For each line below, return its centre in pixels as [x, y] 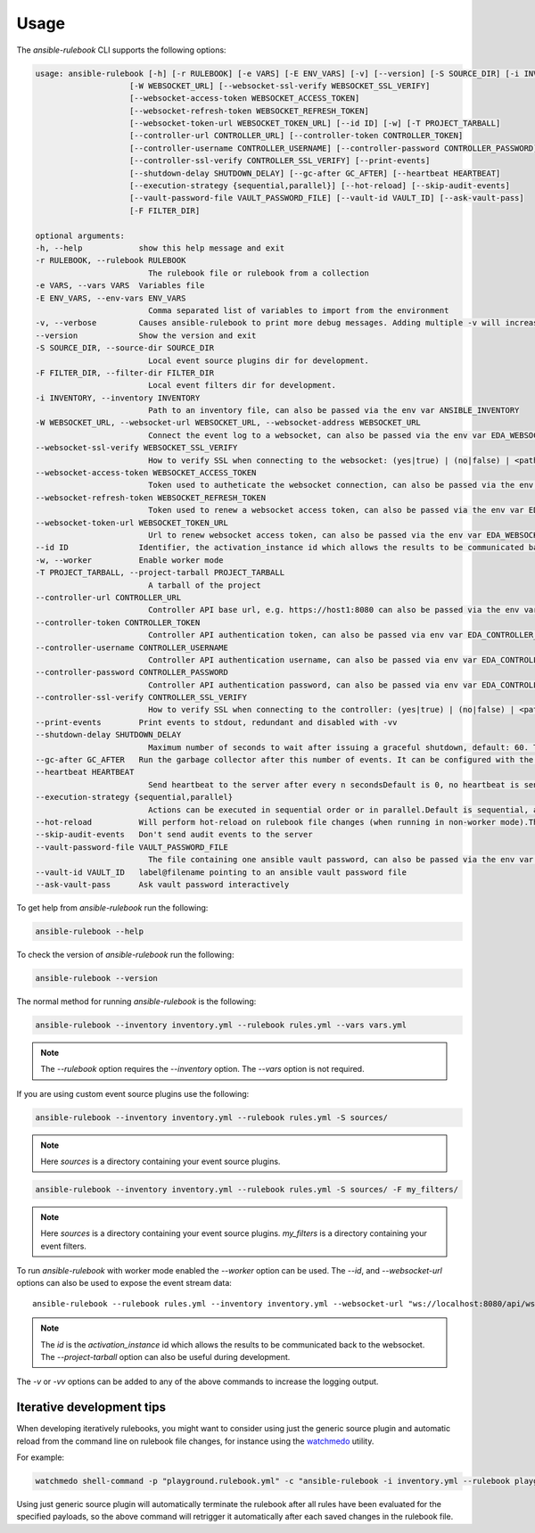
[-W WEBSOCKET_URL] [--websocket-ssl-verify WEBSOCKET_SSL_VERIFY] [280, 86]
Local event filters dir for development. [242, 385]
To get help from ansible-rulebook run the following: [112, 907]
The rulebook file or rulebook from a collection [259, 273]
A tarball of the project [205, 585]
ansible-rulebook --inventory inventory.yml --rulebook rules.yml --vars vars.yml [221, 1025]
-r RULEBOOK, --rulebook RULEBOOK [111, 260]
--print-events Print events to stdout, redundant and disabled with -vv [216, 722]
